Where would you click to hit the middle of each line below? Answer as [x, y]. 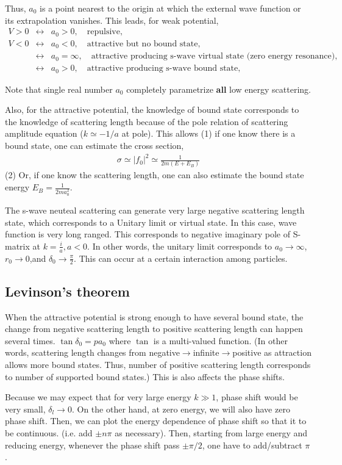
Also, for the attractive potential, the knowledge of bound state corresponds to [152, 110]
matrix [17, 246]
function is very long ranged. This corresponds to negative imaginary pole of [148, 234]
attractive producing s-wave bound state [162, 69]
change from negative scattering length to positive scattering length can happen [154, 329]
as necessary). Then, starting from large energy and [211, 432]
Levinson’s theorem [67, 291]
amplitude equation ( [44, 133]
